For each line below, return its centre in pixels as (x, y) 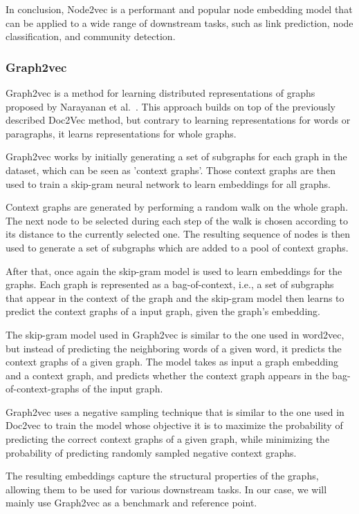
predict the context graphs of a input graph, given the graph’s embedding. (163, 311)
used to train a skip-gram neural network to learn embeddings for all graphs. (168, 183)
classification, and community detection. (91, 36)
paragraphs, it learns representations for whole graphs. (121, 133)
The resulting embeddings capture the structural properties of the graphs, (162, 476)
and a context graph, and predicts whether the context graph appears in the (167, 375)
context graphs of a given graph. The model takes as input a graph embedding (172, 362)
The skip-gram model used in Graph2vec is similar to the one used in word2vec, (175, 334)
